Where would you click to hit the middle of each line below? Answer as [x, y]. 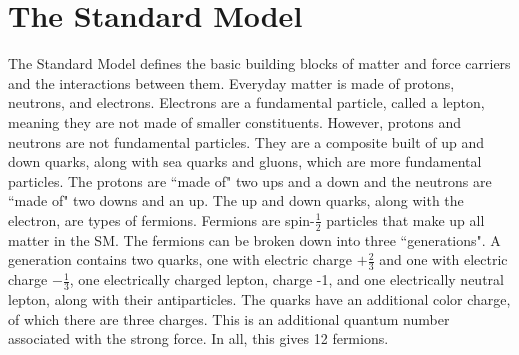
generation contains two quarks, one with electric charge [180, 259]
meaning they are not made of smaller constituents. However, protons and [235, 121]
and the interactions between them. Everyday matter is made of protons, [231, 82]
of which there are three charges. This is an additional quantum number [229, 318]
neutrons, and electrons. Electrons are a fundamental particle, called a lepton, [246, 102]
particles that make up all [405, 219]
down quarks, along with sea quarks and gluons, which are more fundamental [245, 161]
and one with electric [443, 259]
